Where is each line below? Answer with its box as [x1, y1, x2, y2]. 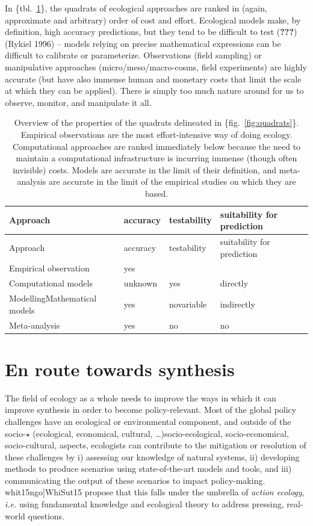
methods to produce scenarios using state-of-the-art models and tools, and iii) [5, 462, 292, 475]
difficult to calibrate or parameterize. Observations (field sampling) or [5, 49, 262, 61]
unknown [123, 277, 158, 289]
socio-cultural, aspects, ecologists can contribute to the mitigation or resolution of [5, 439, 306, 451]
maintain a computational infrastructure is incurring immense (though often [16, 152, 297, 164]
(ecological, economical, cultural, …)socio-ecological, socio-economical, [33, 427, 289, 439]
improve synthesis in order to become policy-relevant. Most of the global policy [5, 403, 297, 416]
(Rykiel [5, 37, 32, 49]
